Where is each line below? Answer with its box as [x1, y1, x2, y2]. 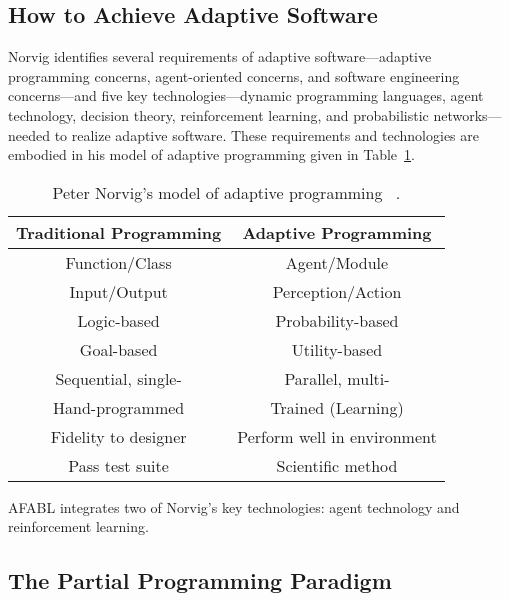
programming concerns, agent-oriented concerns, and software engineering [8, 65, 460, 86]
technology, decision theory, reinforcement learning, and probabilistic [8, 104, 429, 125]
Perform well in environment [237, 424, 437, 448]
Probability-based [275, 308, 399, 332]
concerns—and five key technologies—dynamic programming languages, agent [8, 85, 484, 106]
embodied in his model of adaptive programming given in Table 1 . [8, 144, 415, 165]
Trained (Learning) [270, 395, 404, 419]
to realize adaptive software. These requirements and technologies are [54, 124, 480, 145]
